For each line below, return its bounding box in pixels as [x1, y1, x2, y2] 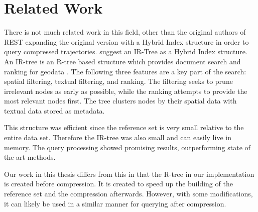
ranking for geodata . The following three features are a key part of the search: [4, 66, 246, 76]
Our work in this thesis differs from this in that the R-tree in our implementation [4, 168, 254, 179]
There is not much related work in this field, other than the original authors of [4, 27, 246, 37]
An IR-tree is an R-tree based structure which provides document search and [4, 56, 241, 66]
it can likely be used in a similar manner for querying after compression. [4, 198, 226, 208]
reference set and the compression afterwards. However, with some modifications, [4, 188, 253, 199]
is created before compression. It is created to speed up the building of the [4, 178, 233, 189]
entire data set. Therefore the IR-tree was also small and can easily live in [4, 132, 231, 143]
